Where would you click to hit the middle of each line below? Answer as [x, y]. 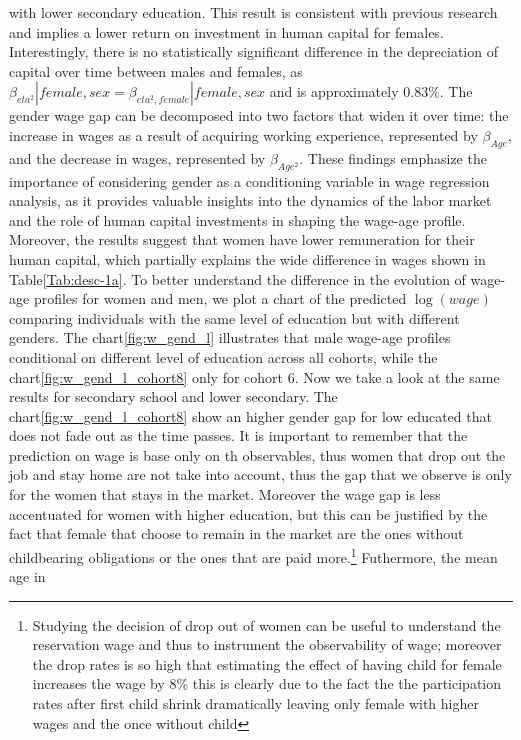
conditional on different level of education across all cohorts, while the [223, 356]
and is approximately [334, 91]
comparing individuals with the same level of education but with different [234, 317]
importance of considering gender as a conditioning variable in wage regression [249, 180]
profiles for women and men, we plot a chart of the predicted [220, 298]
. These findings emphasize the [393, 157]
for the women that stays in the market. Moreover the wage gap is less [225, 494]
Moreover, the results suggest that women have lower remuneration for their [242, 239]
